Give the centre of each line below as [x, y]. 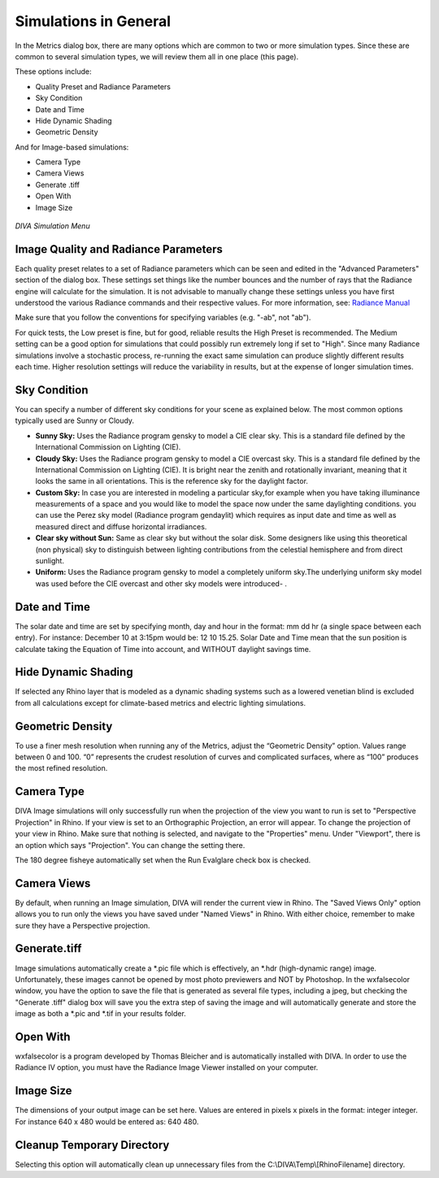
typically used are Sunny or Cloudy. [74, 421]
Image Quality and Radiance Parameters [119, 249]
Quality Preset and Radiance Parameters [103, 86]
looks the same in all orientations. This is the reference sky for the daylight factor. [172, 481]
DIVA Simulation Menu [52, 226]
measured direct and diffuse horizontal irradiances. [121, 526]
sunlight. [50, 561]
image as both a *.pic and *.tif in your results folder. [100, 1014]
